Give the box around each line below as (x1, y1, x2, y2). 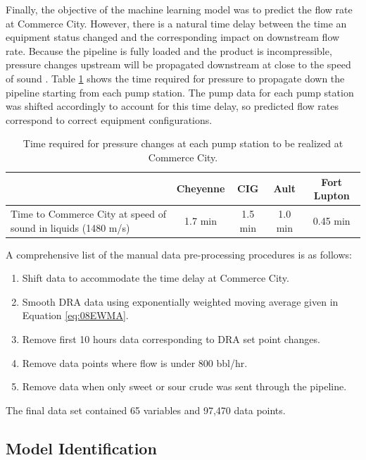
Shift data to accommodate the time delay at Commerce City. (22, 271, 289, 285)
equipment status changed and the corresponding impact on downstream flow (6, 30, 340, 44)
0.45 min (313, 213, 351, 228)
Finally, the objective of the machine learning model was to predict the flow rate (6, 2, 353, 16)
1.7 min (184, 213, 217, 228)
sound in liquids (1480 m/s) (11, 220, 130, 235)
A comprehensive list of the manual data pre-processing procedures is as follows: (6, 247, 352, 261)
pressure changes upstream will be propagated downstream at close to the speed (6, 57, 351, 72)
